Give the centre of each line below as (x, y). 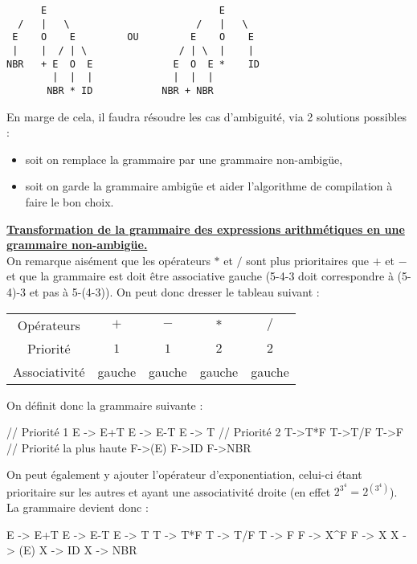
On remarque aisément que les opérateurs (108, 260)
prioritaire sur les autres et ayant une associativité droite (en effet (169, 491)
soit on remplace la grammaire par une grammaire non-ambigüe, (184, 159)
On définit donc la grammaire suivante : (105, 405)
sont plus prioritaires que (308, 260)
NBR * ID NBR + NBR (130, 90)
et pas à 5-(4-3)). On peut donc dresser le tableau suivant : (174, 291)
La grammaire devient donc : (78, 507)
